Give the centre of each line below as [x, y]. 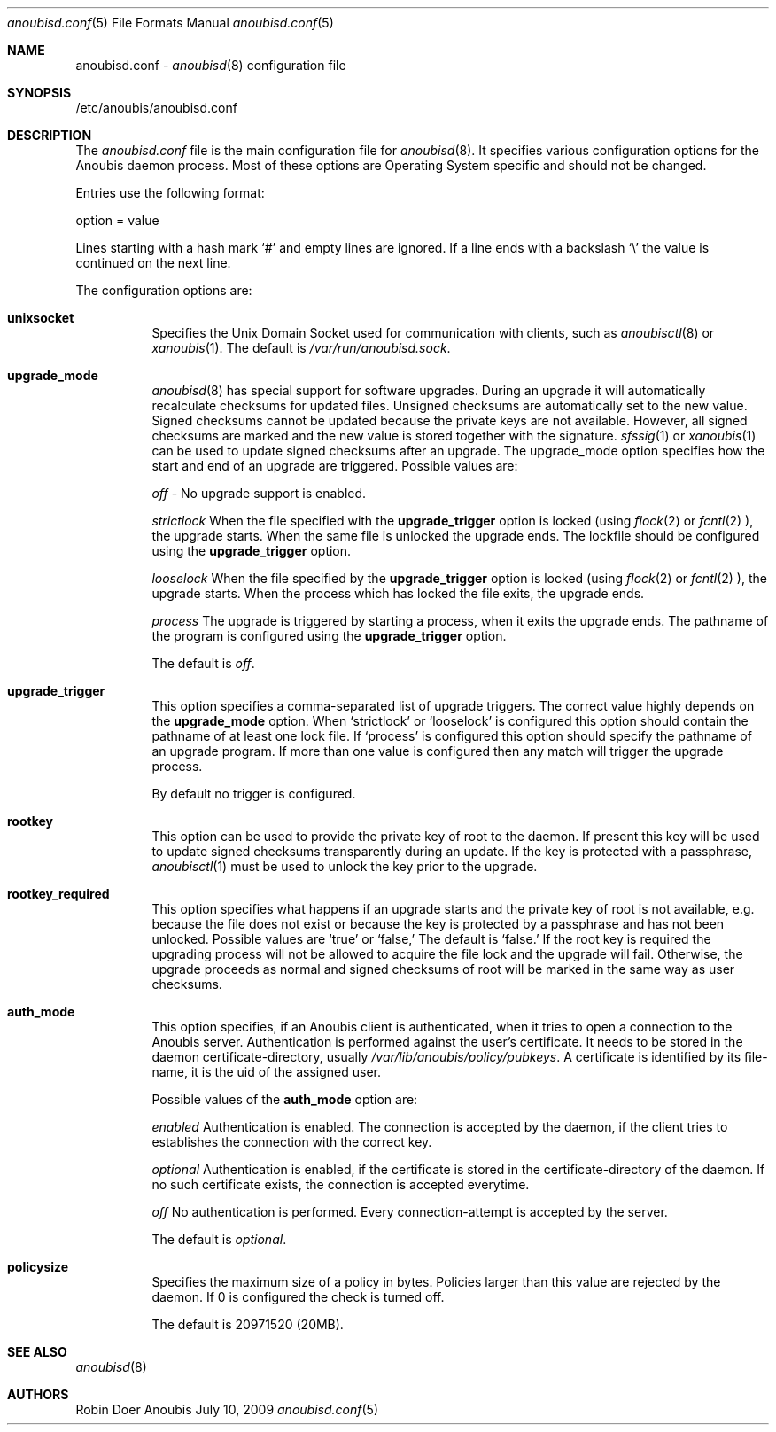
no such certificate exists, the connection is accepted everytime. [341, 1184]
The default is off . [203, 663]
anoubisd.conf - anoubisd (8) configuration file [211, 65]
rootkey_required [58, 894]
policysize [38, 1267]
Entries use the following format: [170, 193]
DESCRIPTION [50, 135]
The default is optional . [219, 1239]
